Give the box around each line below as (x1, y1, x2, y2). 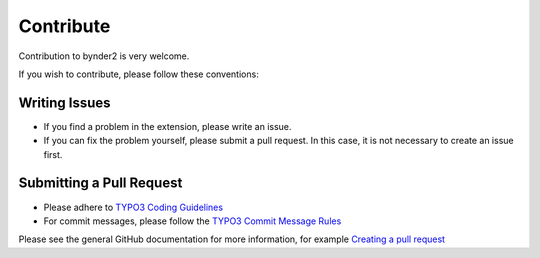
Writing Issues (18, 94, 111, 111)
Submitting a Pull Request (18, 175, 183, 192)
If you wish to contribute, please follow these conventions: (18, 68, 259, 80)
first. (43, 148, 63, 160)
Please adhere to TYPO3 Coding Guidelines (43, 201, 224, 213)
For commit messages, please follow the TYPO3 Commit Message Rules (43, 215, 342, 227)
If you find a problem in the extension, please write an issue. (43, 120, 292, 132)
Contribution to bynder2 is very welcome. (18, 50, 190, 62)
